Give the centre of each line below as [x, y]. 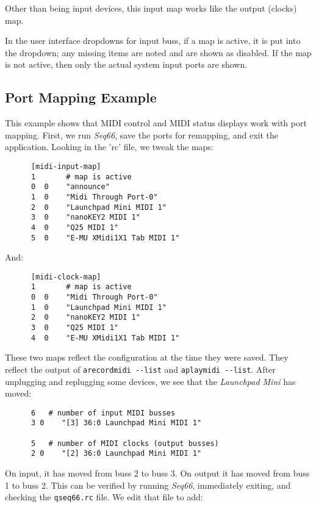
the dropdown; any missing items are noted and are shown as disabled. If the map [158, 52]
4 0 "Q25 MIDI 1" [75, 227]
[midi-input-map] [66, 166]
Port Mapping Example [81, 97]
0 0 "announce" [70, 187]
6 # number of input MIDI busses [103, 413]
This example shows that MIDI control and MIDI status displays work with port [156, 123]
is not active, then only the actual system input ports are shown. [126, 64]
